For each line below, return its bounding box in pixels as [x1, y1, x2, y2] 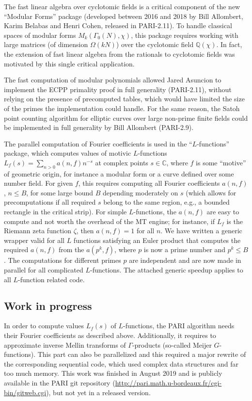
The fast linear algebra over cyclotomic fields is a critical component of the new [4, 1, 240, 11]
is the [226, 216, 243, 226]
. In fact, [216, 39, 242, 49]
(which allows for [186, 187, 236, 197]
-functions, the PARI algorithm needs [123, 321, 235, 331]
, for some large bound [26, 187, 94, 197]
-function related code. [18, 274, 85, 284]
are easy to [206, 207, 239, 217]
